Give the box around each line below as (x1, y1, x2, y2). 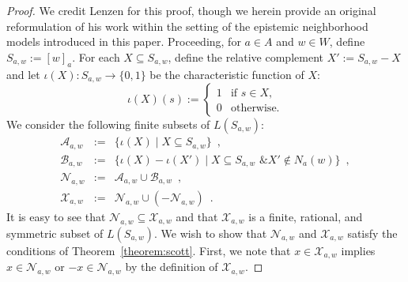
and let (6, 66, 40, 82)
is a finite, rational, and (248, 208, 363, 224)
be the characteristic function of (149, 66, 304, 82)
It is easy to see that (6, 208, 106, 224)
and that (176, 208, 218, 224)
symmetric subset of (6, 224, 104, 241)
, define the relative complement (168, 48, 323, 65)
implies (341, 242, 376, 258)
